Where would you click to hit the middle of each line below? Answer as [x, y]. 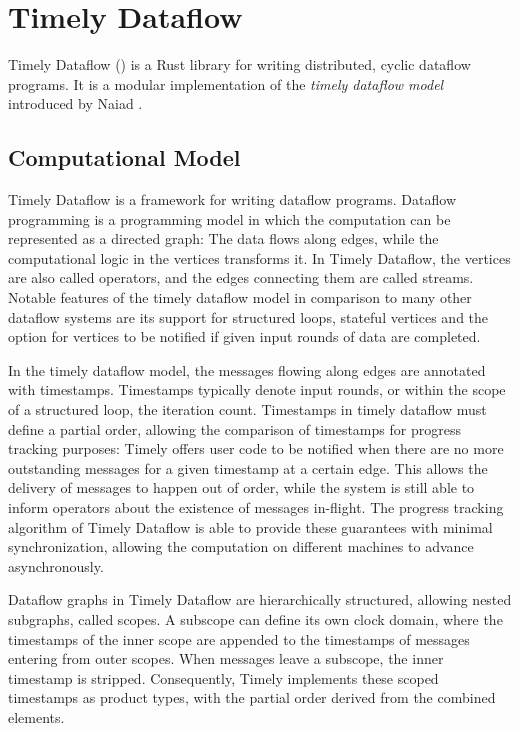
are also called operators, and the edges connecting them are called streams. [241, 277]
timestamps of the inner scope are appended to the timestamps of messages [239, 638]
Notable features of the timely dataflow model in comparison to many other [240, 297]
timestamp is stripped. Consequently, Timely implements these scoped [223, 677]
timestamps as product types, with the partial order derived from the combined [252, 697]
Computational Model [124, 157]
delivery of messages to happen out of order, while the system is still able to [241, 487]
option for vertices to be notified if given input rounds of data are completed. [244, 336]
